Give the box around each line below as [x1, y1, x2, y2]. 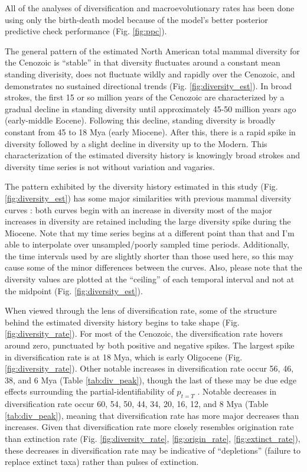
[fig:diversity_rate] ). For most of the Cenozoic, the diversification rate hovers [5, 327, 283, 340]
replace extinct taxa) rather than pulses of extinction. [5, 455, 199, 468]
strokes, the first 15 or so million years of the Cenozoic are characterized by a [5, 91, 285, 103]
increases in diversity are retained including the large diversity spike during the [5, 215, 291, 227]
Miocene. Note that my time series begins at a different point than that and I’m [5, 226, 295, 239]
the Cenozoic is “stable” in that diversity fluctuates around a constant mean [5, 56, 280, 69]
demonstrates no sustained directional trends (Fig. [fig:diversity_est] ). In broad [5, 79, 292, 92]
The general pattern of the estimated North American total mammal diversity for [5, 44, 300, 57]
